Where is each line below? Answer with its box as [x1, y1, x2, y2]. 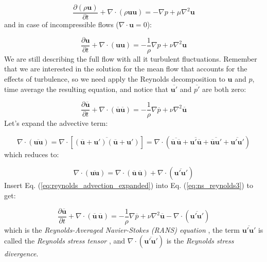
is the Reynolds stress [166, 235, 234, 246]
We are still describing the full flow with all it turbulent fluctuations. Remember [4, 53, 257, 64]
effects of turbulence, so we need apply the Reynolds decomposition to [4, 73, 225, 84]
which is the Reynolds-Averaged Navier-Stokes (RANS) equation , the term [4, 224, 240, 235]
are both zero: [202, 83, 246, 94]
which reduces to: [4, 148, 59, 159]
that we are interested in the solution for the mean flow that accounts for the [4, 63, 247, 74]
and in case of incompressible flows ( [4, 19, 119, 30]
